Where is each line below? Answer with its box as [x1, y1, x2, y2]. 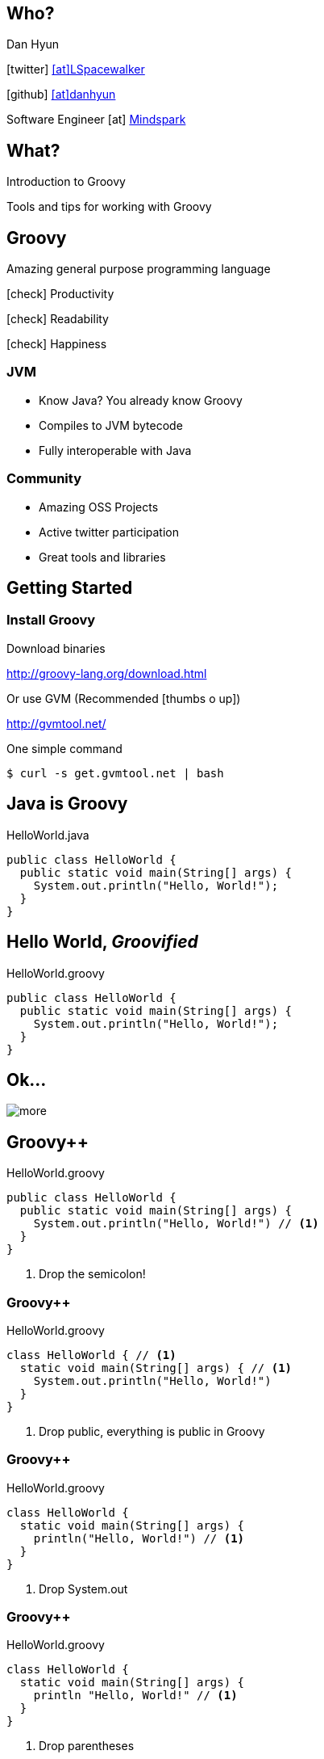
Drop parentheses [39, 1739, 135, 1753]
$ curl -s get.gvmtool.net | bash [6, 766, 224, 780]
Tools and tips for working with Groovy [6, 200, 212, 214]
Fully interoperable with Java [39, 443, 192, 457]
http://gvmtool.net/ [6, 716, 106, 730]
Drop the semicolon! [39, 1267, 146, 1281]
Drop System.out [39, 1581, 128, 1596]
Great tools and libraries [39, 549, 166, 564]
